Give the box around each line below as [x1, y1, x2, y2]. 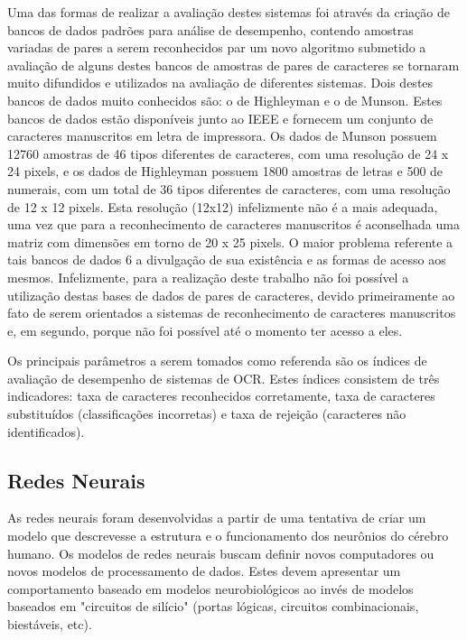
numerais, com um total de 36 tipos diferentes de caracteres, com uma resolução [7, 179, 451, 198]
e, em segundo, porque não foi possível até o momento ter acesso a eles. [7, 320, 403, 339]
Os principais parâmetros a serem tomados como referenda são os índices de [7, 351, 427, 370]
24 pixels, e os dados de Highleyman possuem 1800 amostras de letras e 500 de [7, 162, 444, 181]
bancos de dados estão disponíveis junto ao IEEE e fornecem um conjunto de [7, 108, 434, 127]
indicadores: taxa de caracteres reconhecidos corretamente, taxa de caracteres [7, 386, 435, 405]
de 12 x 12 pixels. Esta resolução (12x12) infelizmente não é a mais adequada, [7, 197, 438, 216]
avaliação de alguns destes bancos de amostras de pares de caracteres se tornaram [7, 55, 460, 74]
